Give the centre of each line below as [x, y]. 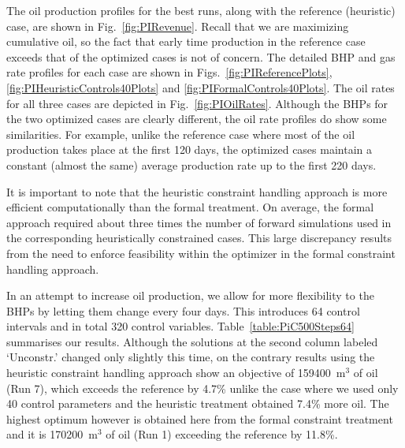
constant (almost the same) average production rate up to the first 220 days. [191, 164]
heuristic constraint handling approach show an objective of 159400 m [176, 373]
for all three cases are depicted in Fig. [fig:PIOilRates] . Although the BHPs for [197, 103]
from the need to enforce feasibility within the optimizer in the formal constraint [201, 253]
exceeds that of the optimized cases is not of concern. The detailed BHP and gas [201, 56]
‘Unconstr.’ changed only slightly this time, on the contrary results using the [191, 357]
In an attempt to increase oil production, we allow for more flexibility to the [190, 295]
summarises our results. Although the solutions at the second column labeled [192, 341]
